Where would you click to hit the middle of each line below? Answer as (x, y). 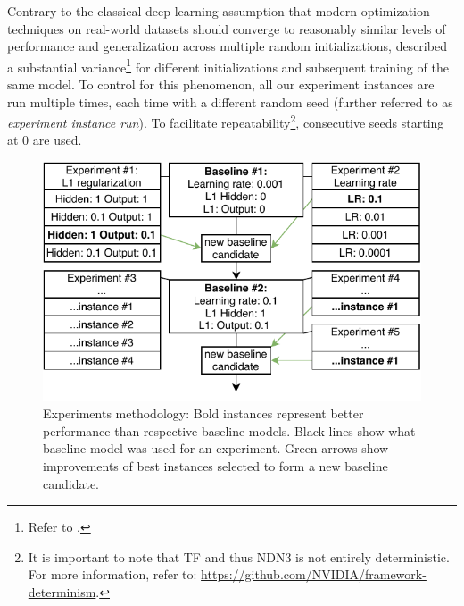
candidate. (71, 483)
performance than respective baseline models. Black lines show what (229, 430)
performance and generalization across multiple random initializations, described (227, 46)
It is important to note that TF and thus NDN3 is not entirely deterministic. (239, 556)
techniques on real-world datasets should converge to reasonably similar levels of (227, 28)
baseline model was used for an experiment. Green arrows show (216, 448)
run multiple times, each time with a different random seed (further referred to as (230, 101)
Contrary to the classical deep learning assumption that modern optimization (219, 11)
